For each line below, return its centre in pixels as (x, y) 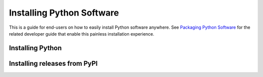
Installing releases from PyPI (53, 63)
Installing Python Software (64, 13)
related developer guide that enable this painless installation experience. (82, 34)
